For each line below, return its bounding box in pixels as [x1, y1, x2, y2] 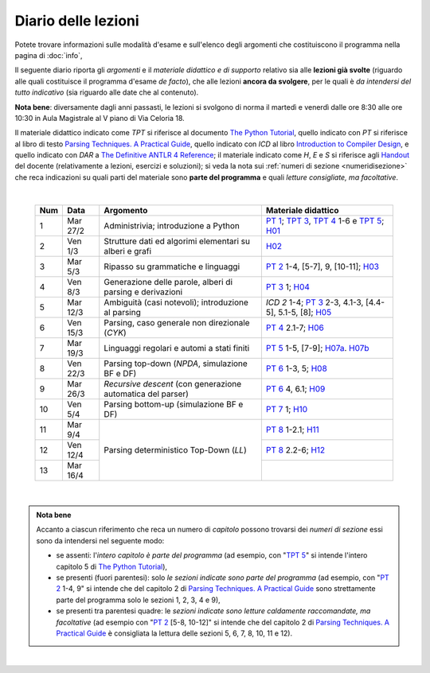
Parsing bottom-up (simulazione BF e [104, 399, 244, 410]
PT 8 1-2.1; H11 [265, 424, 320, 435]
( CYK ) [104, 327, 127, 338]
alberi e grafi [104, 245, 151, 256]
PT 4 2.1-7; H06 [265, 322, 324, 333]
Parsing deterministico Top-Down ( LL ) [104, 444, 247, 455]
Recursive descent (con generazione [104, 378, 242, 389]
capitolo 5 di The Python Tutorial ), [56, 562, 167, 571]
